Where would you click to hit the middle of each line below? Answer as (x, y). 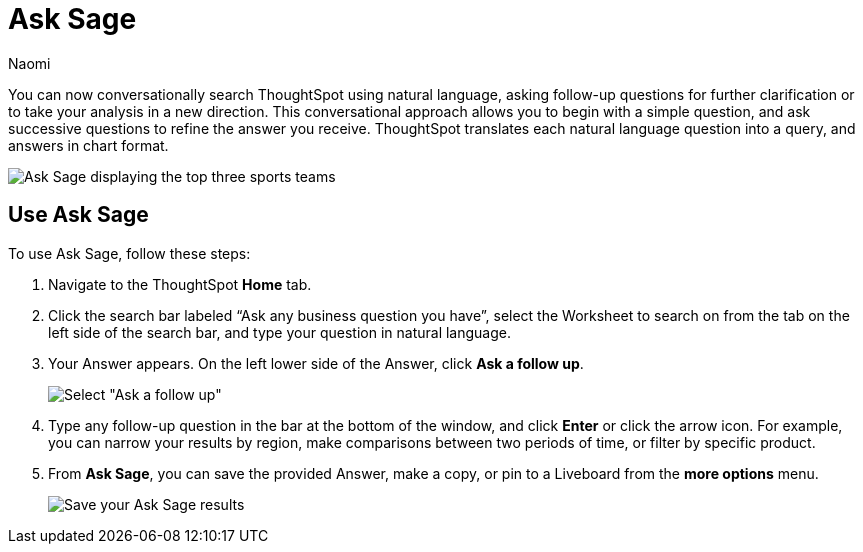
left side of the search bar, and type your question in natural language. (280, 332)
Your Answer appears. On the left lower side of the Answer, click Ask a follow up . (316, 363)
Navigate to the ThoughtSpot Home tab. (180, 284)
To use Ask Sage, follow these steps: (129, 253)
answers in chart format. (88, 145)
